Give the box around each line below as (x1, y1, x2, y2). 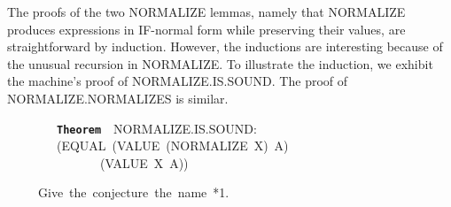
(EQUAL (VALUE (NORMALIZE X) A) (56, 136, 289, 155)
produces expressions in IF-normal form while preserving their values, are (7, 19, 406, 38)
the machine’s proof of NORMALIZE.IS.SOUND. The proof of (7, 72, 348, 90)
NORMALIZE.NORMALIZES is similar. (7, 88, 229, 107)
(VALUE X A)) (99, 153, 189, 172)
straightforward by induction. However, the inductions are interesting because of (7, 37, 443, 56)
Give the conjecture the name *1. (37, 183, 229, 202)
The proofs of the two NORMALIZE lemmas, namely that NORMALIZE (7, 3, 406, 20)
